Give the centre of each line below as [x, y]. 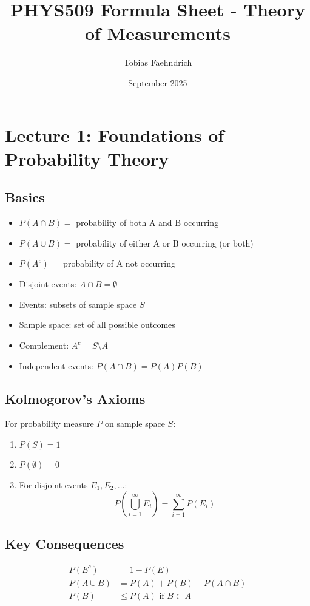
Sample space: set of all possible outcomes [97, 325]
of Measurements [158, 33]
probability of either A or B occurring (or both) [165, 243]
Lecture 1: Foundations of [115, 134]
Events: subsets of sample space [78, 304]
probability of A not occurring [119, 263]
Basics [25, 197]
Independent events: [56, 365]
